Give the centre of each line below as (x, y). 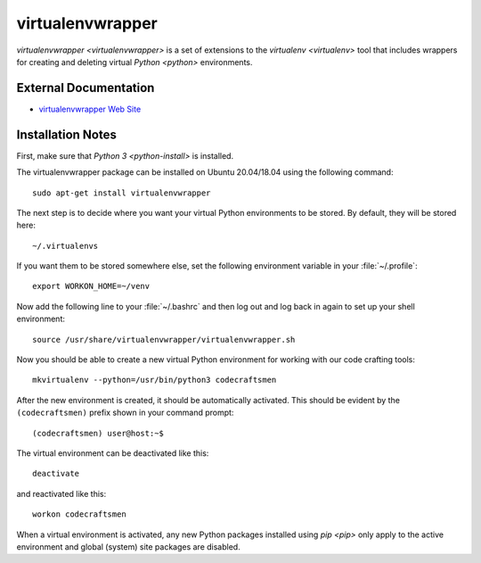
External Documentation (86, 88)
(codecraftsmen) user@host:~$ (98, 433)
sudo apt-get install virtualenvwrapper (122, 193)
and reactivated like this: (61, 493)
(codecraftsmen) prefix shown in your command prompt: (125, 413)
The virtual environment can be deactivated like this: (113, 453)
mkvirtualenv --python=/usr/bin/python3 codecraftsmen (155, 380)
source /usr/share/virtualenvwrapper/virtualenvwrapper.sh (164, 339)
